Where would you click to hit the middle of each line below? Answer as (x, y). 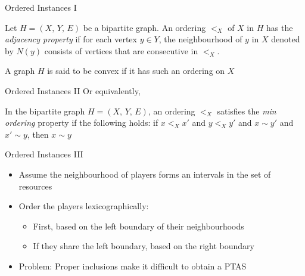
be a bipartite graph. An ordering (144, 27)
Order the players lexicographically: (84, 206)
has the (279, 27)
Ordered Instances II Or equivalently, (73, 90)
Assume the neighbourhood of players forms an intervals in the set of (145, 174)
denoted (286, 39)
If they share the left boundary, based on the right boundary (144, 246)
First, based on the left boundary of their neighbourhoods (139, 226)
